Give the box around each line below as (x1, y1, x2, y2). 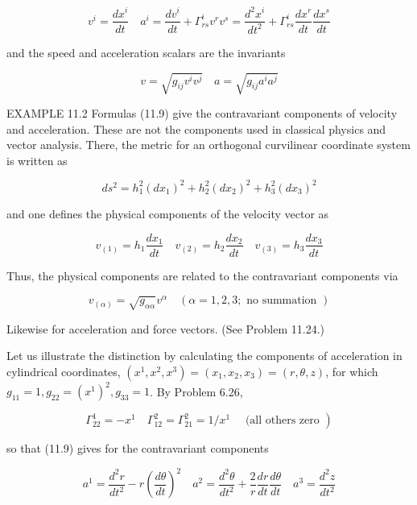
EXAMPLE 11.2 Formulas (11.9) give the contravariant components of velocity (6, 105, 398, 122)
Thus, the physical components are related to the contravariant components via (6, 267, 398, 284)
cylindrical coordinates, (6, 362, 121, 379)
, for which (325, 362, 378, 379)
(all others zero (245, 415, 320, 427)
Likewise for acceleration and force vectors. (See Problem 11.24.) (6, 320, 325, 337)
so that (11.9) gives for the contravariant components (6, 440, 269, 457)
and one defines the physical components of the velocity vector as (6, 205, 329, 221)
